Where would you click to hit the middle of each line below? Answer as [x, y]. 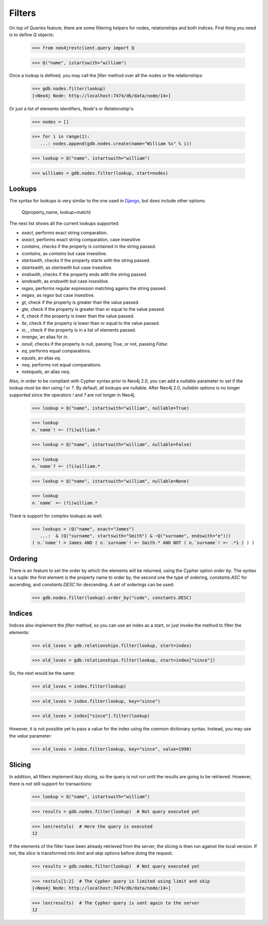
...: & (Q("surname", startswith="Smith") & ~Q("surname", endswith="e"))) [135, 536]
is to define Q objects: [32, 34]
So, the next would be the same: [42, 673]
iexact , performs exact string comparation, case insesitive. [81, 240]
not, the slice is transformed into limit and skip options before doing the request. [91, 853]
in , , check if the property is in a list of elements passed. [79, 330]
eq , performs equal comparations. [56, 351]
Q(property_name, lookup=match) [56, 212]
